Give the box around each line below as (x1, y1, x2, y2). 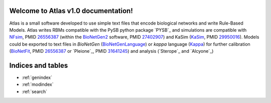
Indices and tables (9, 61, 68, 70)
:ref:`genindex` (22, 74, 53, 80)
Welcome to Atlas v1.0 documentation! (9, 7, 133, 15)
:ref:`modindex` (22, 81, 54, 87)
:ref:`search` (22, 88, 48, 94)
